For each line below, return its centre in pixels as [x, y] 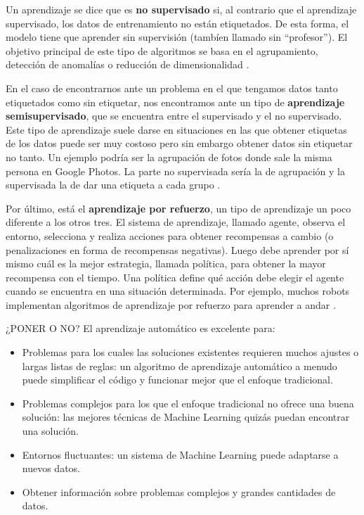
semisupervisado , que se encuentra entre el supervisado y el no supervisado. [174, 116]
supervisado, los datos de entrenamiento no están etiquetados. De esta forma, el [177, 23]
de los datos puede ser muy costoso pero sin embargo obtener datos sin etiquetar [179, 143]
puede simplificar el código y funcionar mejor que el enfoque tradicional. [177, 380]
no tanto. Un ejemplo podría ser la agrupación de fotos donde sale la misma [169, 157]
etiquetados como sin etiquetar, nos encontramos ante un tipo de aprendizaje [175, 102]
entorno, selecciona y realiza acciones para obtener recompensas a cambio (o [170, 235]
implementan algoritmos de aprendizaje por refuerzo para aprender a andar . [171, 304]
